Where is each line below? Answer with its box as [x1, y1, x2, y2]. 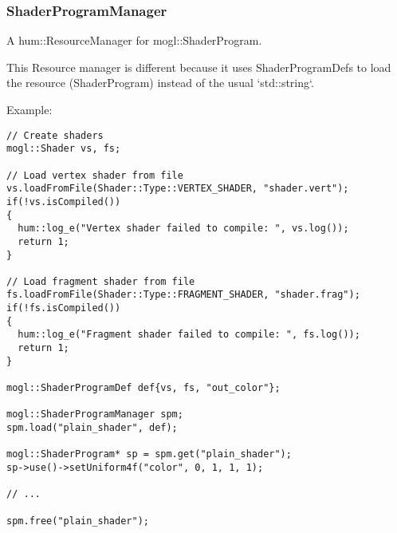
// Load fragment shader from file [6, 275, 195, 287]
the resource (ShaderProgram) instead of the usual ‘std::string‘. [6, 74, 314, 91]
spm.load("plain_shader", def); [6, 422, 178, 434]
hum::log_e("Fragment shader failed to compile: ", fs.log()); [18, 329, 360, 341]
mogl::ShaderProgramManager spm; [6, 409, 183, 420]
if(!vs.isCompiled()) [6, 195, 121, 207]
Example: [6, 101, 53, 117]
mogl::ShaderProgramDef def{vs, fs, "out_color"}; [6, 382, 281, 394]
